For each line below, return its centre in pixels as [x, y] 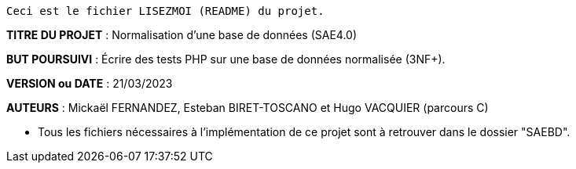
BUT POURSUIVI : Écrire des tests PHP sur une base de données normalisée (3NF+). [226, 59]
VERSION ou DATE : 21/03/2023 [90, 83]
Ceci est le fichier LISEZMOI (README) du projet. [165, 11]
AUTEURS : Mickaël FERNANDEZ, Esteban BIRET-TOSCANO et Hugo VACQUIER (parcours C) [248, 108]
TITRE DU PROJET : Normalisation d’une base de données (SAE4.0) [182, 35]
